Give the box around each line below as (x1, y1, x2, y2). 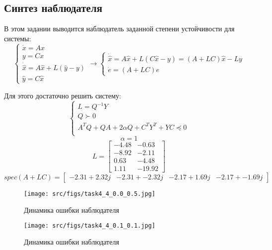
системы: (4, 33, 31, 43)
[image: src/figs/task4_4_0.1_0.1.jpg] (24, 222, 155, 230)
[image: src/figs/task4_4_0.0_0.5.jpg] (24, 190, 155, 198)
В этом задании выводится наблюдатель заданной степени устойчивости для (4, 23, 235, 34)
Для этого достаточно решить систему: (4, 90, 121, 100)
